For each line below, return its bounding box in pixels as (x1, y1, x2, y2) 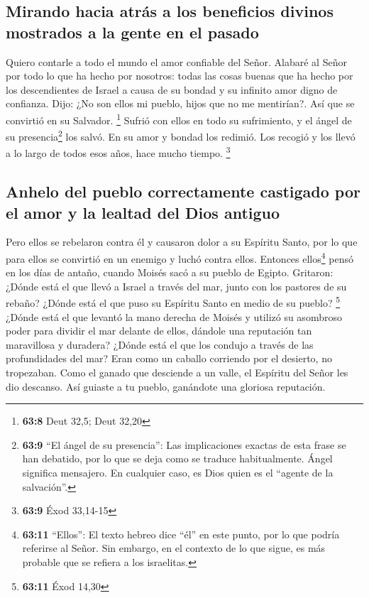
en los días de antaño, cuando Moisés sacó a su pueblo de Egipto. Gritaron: (6, 265, 334, 280)
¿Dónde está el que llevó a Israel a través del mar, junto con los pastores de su (6, 278, 347, 293)
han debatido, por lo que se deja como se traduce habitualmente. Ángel (22, 451, 333, 466)
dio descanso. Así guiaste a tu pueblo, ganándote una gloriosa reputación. (6, 379, 326, 393)
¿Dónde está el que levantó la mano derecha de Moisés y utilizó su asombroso (6, 309, 342, 324)
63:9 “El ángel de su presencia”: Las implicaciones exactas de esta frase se (22, 437, 346, 452)
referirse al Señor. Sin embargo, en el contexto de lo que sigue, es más (22, 540, 326, 555)
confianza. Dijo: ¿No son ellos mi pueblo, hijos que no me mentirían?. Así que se (6, 96, 355, 111)
